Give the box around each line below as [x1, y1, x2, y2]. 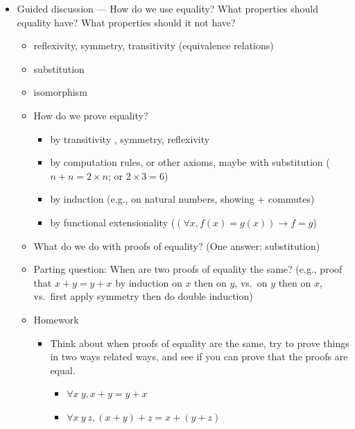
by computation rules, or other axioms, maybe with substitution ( [50, 155, 330, 169]
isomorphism [33, 85, 87, 99]
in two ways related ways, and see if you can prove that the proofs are [50, 349, 348, 364]
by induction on [115, 275, 182, 289]
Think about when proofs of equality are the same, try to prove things [50, 335, 349, 350]
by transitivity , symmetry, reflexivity [50, 131, 210, 146]
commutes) [268, 192, 315, 206]
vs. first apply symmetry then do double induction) [33, 289, 253, 303]
